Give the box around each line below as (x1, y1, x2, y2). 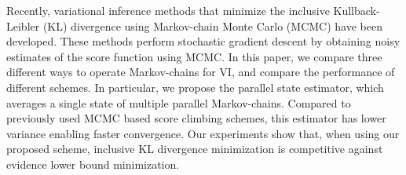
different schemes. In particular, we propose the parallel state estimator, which (6, 78, 384, 95)
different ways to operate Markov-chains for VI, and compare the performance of (6, 64, 395, 80)
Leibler (6, 17, 40, 34)
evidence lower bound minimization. (6, 155, 180, 172)
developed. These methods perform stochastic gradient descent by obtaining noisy (6, 33, 401, 49)
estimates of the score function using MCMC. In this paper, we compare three (6, 48, 382, 64)
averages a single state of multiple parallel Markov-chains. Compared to (6, 94, 351, 111)
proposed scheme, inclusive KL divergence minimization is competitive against (6, 140, 383, 157)
